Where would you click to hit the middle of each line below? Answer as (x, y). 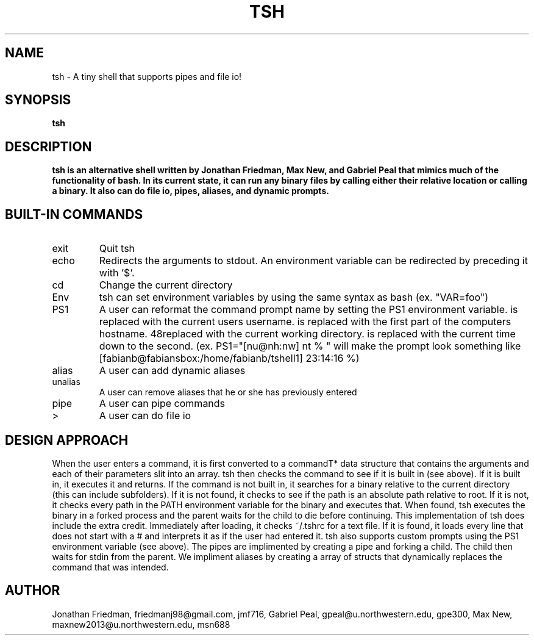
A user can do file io (145, 416)
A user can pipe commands (162, 404)
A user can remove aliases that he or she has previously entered (228, 392)
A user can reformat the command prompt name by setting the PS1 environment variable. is (308, 310)
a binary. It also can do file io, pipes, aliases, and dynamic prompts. (190, 191)
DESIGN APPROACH (67, 440)
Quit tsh (117, 249)
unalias (66, 382)
